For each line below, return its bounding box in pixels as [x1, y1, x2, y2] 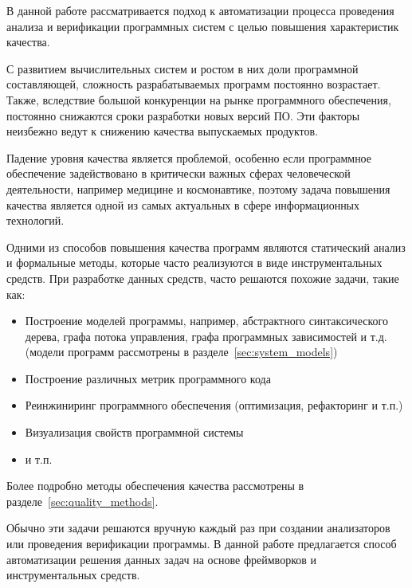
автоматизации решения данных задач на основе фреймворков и [6, 551, 316, 567]
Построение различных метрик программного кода [25, 370, 271, 386]
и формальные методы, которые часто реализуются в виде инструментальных [6, 254, 383, 271]
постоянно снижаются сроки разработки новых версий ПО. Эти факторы [6, 107, 360, 123]
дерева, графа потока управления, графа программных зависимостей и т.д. [25, 327, 387, 344]
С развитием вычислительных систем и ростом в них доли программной [6, 60, 359, 76]
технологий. [6, 212, 65, 229]
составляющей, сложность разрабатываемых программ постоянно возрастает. [6, 76, 381, 92]
